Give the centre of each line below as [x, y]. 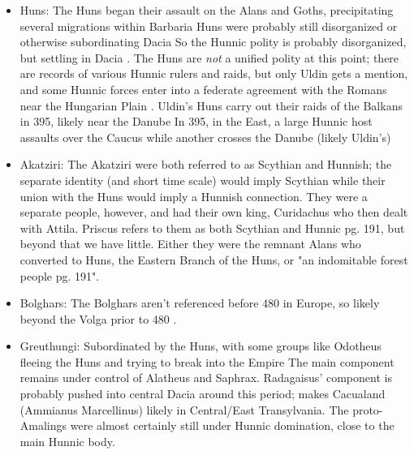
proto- [368, 409]
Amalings [43, 425]
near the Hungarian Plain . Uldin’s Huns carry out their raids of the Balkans [211, 105]
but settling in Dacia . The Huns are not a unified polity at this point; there [209, 57]
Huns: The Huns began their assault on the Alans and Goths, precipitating [207, 10]
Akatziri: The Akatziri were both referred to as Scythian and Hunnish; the [206, 164]
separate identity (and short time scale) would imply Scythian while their [203, 180]
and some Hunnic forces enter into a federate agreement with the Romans [203, 89]
